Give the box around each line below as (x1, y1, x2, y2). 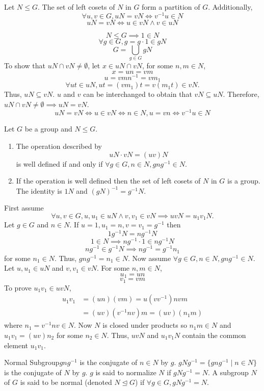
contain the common (182, 330, 246, 341)
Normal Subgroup (4, 357, 60, 368)
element (4, 340, 29, 350)
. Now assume (128, 252, 171, 263)
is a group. (227, 175, 260, 186)
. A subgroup (207, 367, 249, 377)
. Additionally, (208, 2, 253, 12)
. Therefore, (223, 89, 259, 99)
